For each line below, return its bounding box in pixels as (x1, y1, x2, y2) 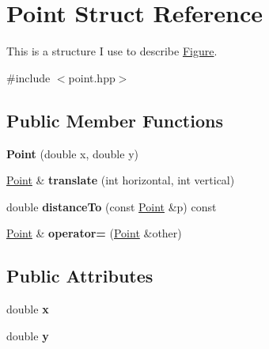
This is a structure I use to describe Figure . (6, 43, 218, 59)
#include (6, 69, 51, 85)
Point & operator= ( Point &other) (6, 225, 182, 241)
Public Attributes (6, 264, 153, 288)
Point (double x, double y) (6, 145, 138, 161)
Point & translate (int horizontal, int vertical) (6, 172, 235, 188)
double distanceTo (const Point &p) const (6, 198, 217, 214)
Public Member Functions (6, 108, 223, 132)
